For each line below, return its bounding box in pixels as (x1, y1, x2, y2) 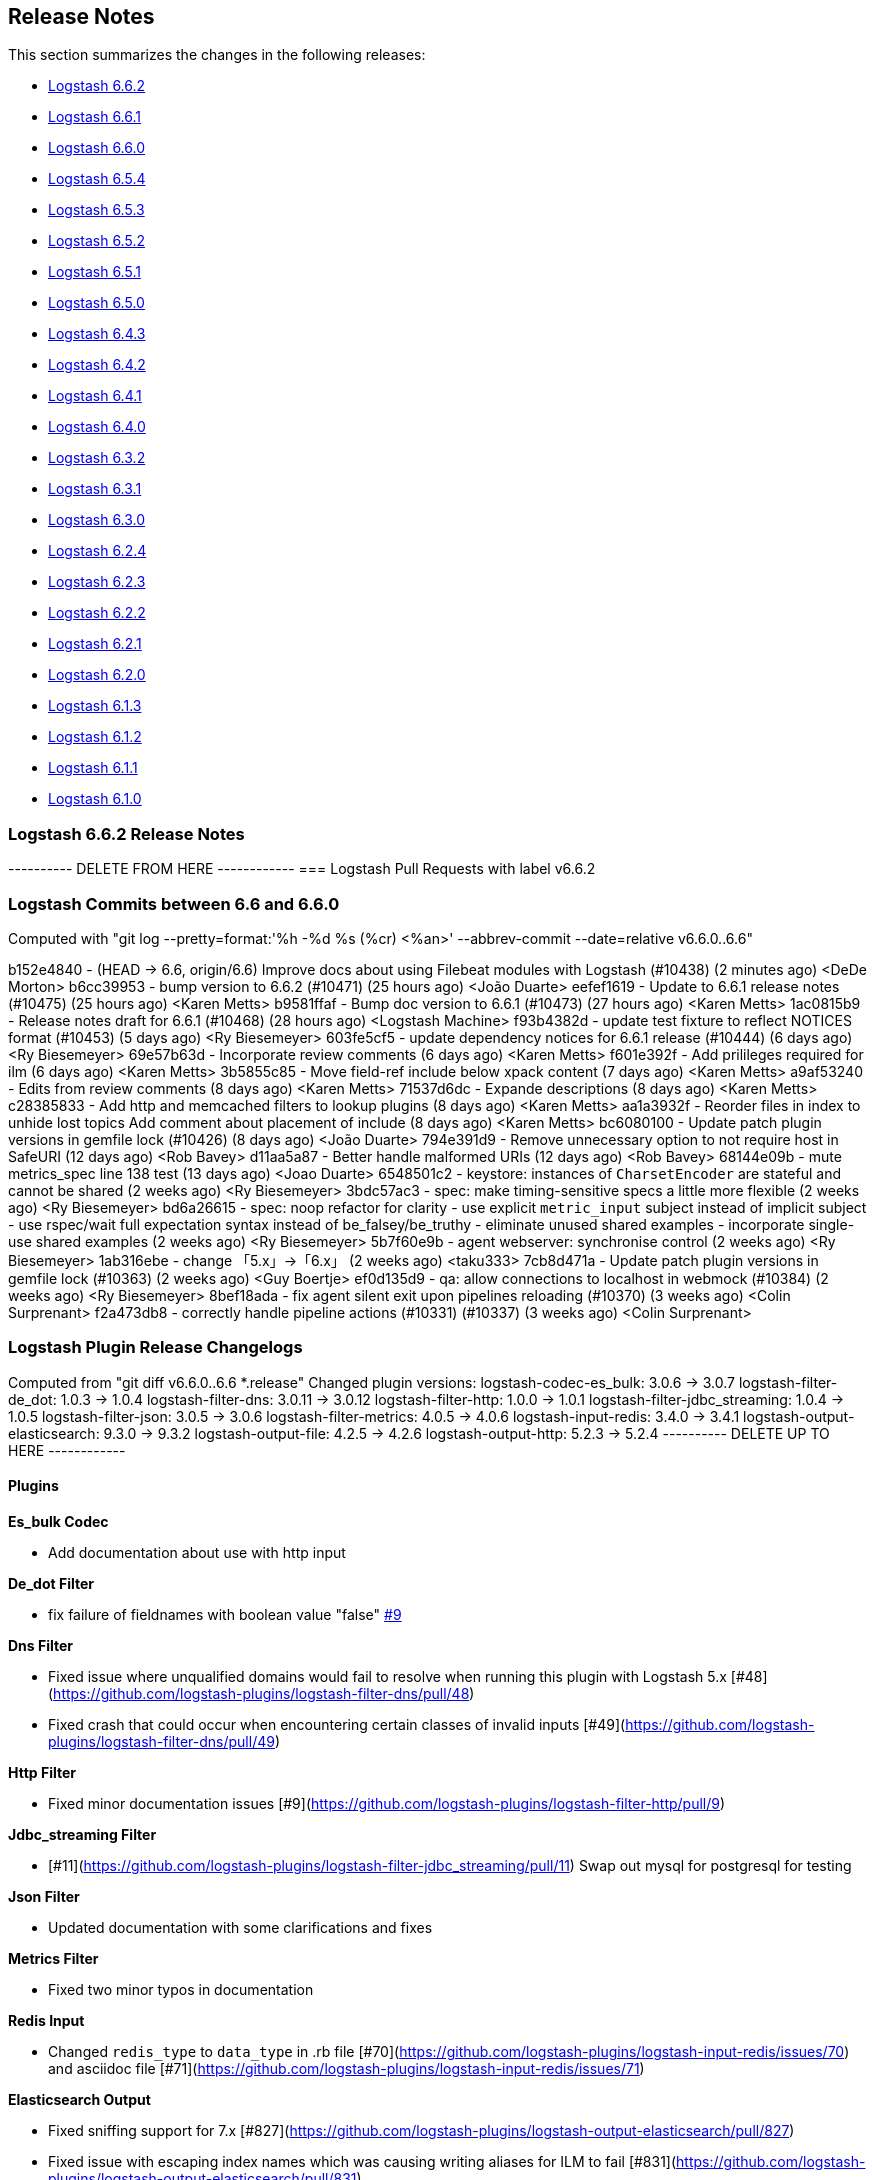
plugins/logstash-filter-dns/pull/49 (48, 1732, 275, 1750)
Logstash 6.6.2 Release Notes (8, 823, 245, 844)
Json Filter (8, 1887, 80, 1905)
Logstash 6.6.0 (48, 139, 146, 157)
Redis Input (8, 2011, 85, 2029)
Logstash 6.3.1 (48, 480, 142, 498)
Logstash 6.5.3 (48, 201, 145, 219)
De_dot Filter (8, 1574, 95, 1592)
